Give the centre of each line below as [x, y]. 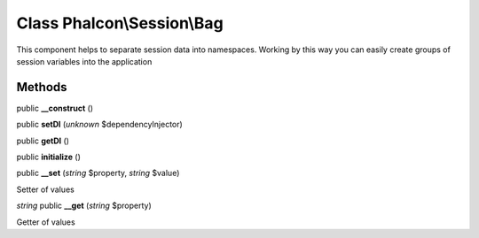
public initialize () [49, 157]
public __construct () [55, 108]
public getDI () [43, 141]
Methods [42, 87]
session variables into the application [84, 61]
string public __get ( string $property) [84, 206]
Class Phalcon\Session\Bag [120, 23]
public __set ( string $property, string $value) [98, 173]
